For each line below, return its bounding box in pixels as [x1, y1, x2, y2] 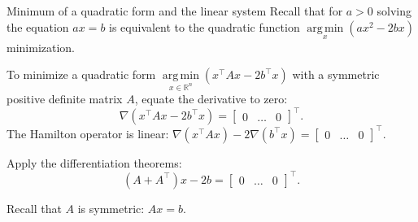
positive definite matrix [7, 90, 123, 107]
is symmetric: [77, 199, 145, 216]
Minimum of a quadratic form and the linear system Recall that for [7, 2, 343, 19]
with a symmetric [292, 66, 380, 83]
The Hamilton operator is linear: [7, 124, 169, 141]
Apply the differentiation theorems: [7, 154, 182, 171]
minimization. [7, 38, 76, 55]
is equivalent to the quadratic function [109, 18, 300, 35]
